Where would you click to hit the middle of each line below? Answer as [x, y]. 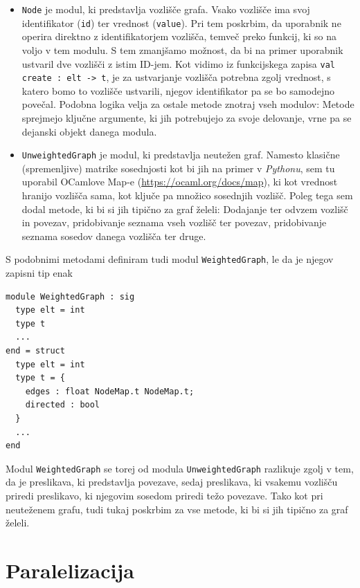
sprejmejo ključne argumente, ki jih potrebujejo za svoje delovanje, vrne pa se [187, 118]
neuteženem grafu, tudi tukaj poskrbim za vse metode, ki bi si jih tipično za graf [177, 509]
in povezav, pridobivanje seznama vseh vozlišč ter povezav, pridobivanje [174, 222]
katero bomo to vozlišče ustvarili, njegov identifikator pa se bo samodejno [178, 90]
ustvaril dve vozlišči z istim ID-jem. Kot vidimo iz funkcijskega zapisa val [178, 63]
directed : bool [63, 405]
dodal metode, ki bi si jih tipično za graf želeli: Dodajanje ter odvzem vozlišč [185, 209]
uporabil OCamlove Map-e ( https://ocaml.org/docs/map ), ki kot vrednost [180, 182]
